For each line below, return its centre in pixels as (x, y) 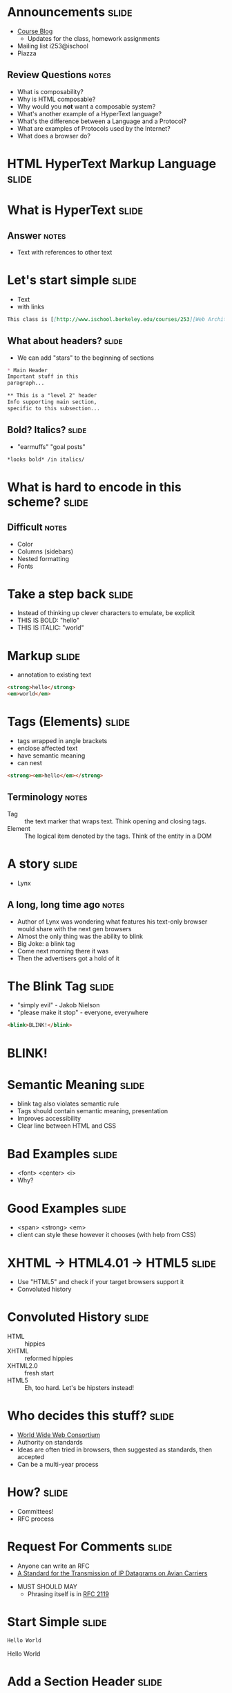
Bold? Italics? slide (47, 430)
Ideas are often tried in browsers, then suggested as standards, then (115, 1449)
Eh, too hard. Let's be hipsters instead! (79, 1388)
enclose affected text (47, 749)
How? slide (38, 1492)
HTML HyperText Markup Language (112, 164)
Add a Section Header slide (85, 1681)
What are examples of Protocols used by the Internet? (94, 128)
